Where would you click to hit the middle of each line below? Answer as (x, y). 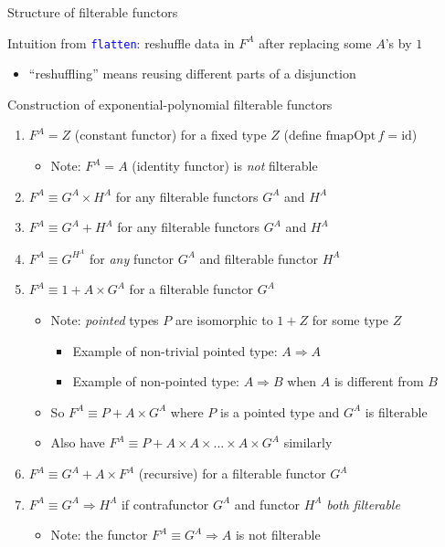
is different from (379, 381)
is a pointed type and (280, 411)
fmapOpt (351, 137)
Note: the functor (99, 535)
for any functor (132, 258)
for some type (350, 320)
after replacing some (315, 42)
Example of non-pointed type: (156, 381)
